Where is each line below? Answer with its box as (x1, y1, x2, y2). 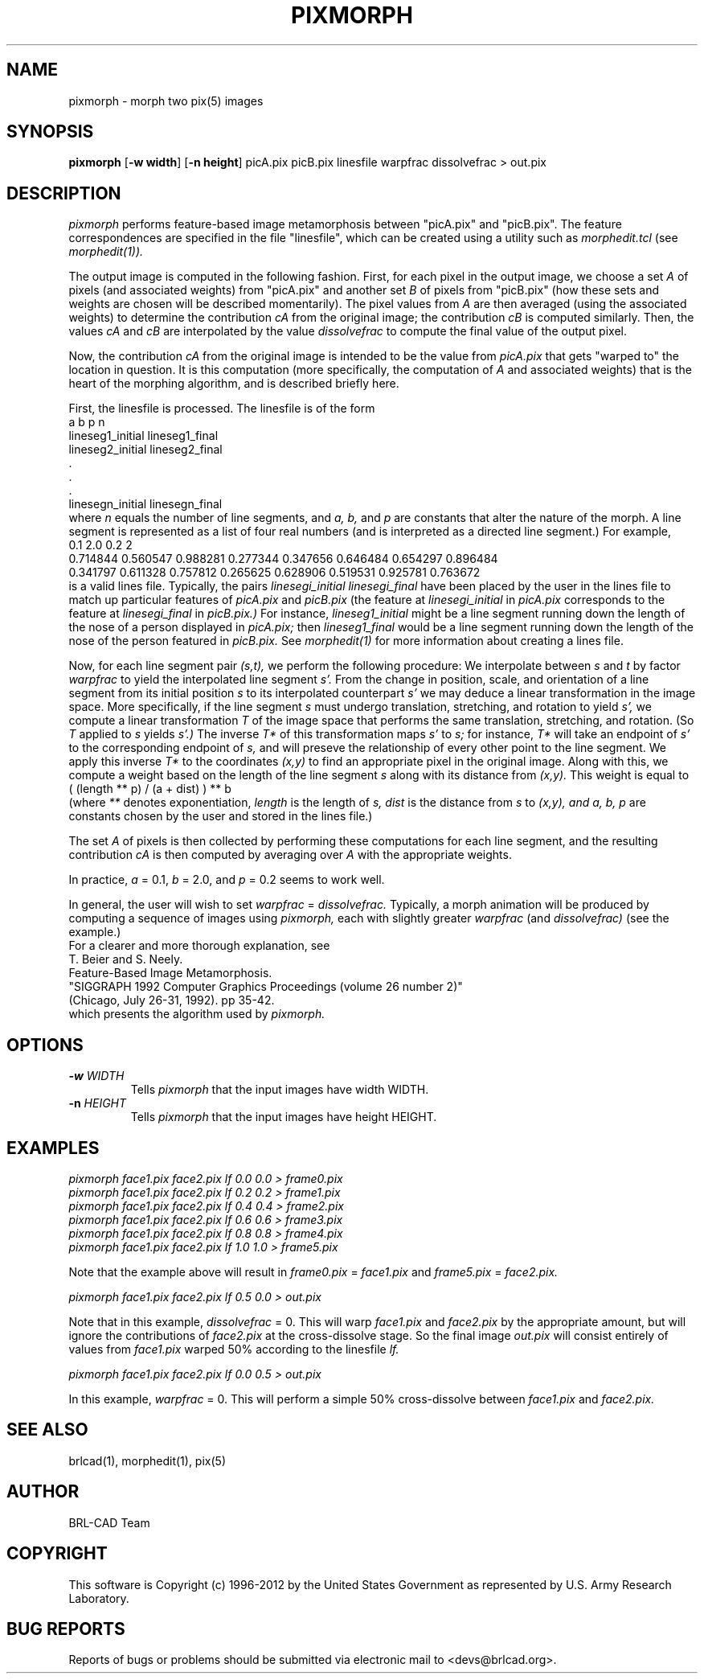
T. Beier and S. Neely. (68, 952, 183, 967)
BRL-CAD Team (68, 1515, 150, 1530)
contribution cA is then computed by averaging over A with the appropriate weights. (68, 848, 512, 862)
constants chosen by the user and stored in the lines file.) (68, 809, 373, 824)
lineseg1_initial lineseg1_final (68, 429, 219, 443)
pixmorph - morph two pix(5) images (68, 93, 264, 108)
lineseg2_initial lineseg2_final (68, 442, 223, 457)
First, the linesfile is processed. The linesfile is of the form (68, 401, 375, 416)
